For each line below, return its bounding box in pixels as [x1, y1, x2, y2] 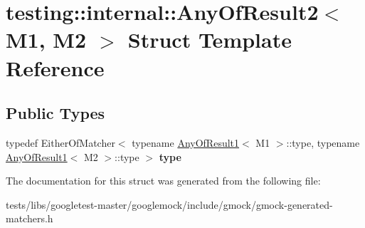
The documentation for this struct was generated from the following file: [6, 173, 321, 188]
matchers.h [6, 211, 53, 226]
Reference [6, 53, 105, 82]
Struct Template [127, 25, 292, 54]
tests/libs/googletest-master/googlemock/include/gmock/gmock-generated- [6, 197, 333, 212]
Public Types [6, 102, 105, 124]
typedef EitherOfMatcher [6, 135, 115, 150]
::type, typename [286, 135, 360, 150]
